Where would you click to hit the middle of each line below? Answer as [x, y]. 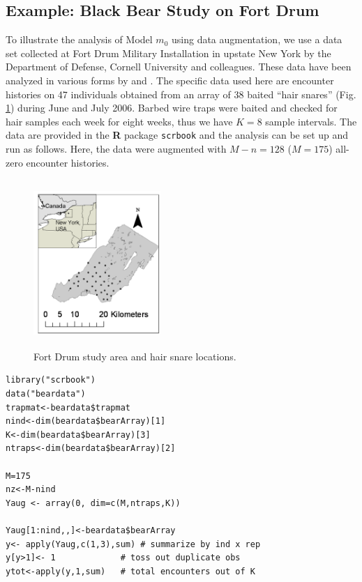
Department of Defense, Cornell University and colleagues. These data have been [179, 67]
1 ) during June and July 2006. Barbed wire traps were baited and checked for [172, 108]
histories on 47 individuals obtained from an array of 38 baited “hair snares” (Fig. [181, 94]
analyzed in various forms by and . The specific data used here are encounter [170, 80]
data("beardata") [46, 393]
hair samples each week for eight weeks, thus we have [119, 121]
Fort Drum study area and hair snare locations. [135, 356]
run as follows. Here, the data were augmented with [116, 149]
